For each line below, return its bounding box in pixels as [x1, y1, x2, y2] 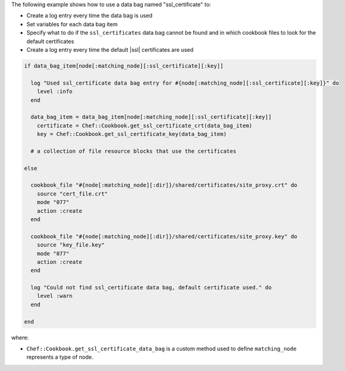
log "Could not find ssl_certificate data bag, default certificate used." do [30, 284, 272, 291]
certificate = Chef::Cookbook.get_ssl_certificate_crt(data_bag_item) [37, 122, 253, 129]
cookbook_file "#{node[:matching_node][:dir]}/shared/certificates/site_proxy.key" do [30, 233, 298, 240]
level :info [37, 88, 73, 95]
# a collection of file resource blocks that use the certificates [30, 147, 237, 155]
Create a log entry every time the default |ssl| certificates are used [26, 46, 194, 53]
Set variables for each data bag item [26, 20, 118, 27]
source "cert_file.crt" [37, 190, 108, 197]
